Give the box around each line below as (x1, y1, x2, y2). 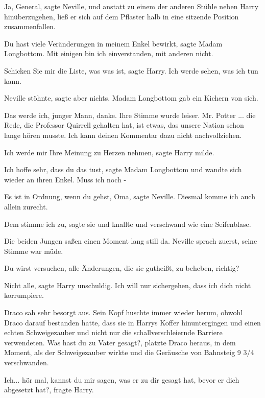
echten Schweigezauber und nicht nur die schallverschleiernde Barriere (4, 327, 223, 338)
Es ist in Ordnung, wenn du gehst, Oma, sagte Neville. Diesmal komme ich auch (4, 191, 255, 202)
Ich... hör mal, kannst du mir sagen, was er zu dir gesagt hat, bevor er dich (4, 374, 239, 385)
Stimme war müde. (4, 245, 63, 256)
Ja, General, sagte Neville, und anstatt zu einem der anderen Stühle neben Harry (4, 1, 259, 11)
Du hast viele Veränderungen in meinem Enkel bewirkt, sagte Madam (4, 38, 223, 49)
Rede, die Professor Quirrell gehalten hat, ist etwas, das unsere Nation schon (4, 120, 244, 130)
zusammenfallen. (4, 21, 56, 32)
